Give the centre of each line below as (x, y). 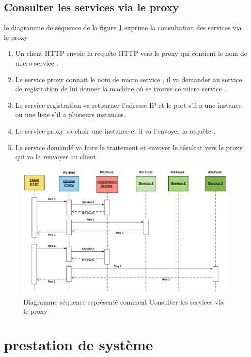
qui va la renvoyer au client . (58, 157)
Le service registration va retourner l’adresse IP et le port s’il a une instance (128, 105)
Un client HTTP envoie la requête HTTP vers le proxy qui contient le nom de (131, 53)
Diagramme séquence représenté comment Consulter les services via (124, 301)
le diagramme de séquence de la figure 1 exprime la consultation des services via (123, 27)
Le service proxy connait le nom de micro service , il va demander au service (129, 79)
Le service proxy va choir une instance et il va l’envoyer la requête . (115, 130)
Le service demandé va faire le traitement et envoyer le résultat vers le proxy (129, 147)
